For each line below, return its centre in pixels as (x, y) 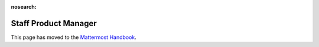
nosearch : (24, 7)
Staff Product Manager (54, 23)
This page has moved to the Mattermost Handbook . (74, 37)
